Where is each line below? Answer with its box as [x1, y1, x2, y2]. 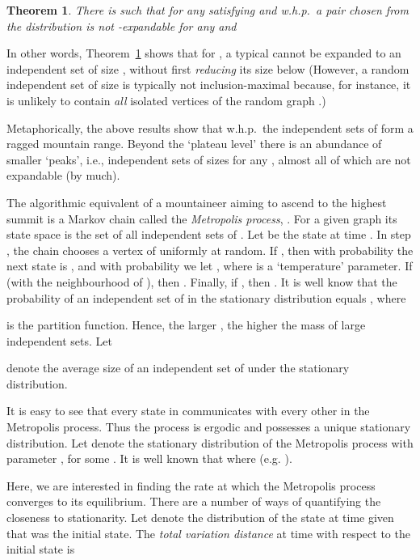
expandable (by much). [6, 167, 120, 184]
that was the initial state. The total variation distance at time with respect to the [6, 524, 410, 541]
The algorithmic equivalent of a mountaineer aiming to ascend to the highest [6, 193, 387, 210]
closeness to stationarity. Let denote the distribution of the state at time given [6, 509, 394, 526]
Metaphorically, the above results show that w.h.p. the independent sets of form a [6, 119, 414, 136]
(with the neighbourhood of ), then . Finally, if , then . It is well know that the [6, 273, 397, 290]
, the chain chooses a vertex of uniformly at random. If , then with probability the [6, 241, 414, 258]
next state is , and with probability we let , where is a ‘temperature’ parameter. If [6, 257, 413, 274]
